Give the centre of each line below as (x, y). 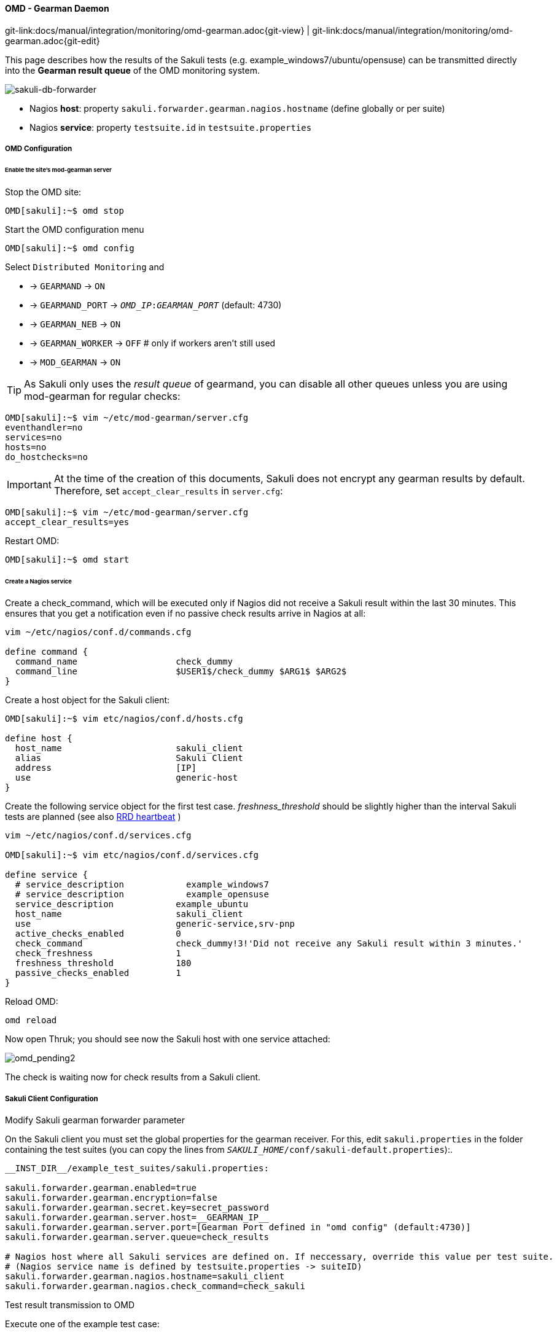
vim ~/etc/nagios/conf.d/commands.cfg (98, 632)
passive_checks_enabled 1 (98, 973)
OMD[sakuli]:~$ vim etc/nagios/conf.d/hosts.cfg (124, 719)
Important (29, 484)
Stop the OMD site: (43, 192)
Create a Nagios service (38, 581)
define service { (46, 875)
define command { (46, 652)
